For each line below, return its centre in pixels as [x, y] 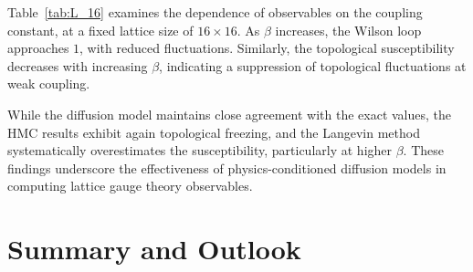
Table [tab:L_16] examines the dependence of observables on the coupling [215, 12]
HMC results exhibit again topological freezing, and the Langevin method [214, 132]
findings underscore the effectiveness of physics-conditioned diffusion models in [227, 167]
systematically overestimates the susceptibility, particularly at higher [200, 150]
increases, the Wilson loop [348, 30]
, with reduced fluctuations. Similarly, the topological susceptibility [267, 48]
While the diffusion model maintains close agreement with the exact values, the [230, 114]
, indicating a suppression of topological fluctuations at [313, 65]
